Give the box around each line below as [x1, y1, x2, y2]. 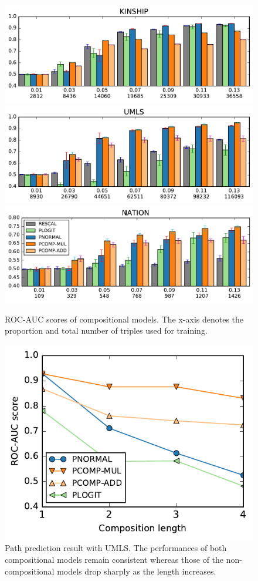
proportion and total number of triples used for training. [5, 324, 208, 337]
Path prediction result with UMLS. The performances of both [5, 542, 227, 554]
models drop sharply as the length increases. [57, 565, 216, 577]
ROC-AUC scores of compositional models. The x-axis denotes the [5, 313, 244, 325]
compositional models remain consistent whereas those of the [5, 553, 224, 565]
